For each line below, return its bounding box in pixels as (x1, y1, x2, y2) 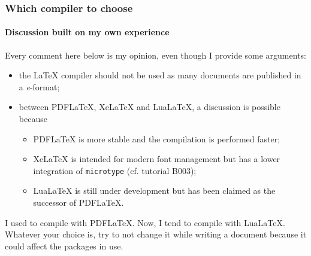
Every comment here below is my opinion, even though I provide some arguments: (5, 48, 306, 61)
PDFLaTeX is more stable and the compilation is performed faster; (33, 132, 280, 145)
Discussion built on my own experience (5, 26, 170, 38)
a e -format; (19, 80, 60, 93)
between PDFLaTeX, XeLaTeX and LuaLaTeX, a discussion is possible (19, 100, 280, 113)
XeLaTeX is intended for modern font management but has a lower (33, 153, 280, 165)
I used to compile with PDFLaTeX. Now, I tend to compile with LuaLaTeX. (5, 216, 285, 228)
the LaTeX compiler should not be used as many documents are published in (19, 69, 301, 81)
